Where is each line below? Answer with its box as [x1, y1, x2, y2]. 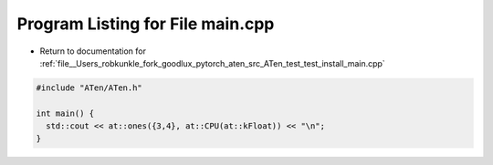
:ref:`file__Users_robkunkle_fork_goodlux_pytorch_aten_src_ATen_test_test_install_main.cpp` [39, 57, 385, 68]
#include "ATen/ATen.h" [36, 82, 143, 93]
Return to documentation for [39, 46, 146, 57]
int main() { [36, 108, 95, 119]
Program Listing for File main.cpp [16, 14, 275, 34]
